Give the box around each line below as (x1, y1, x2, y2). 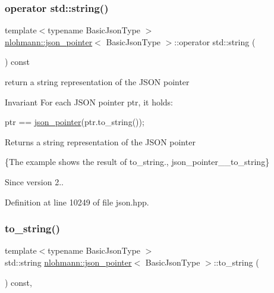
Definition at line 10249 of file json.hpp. (5, 195, 149, 208)
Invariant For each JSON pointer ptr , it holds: (5, 95, 174, 108)
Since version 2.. (5, 175, 64, 188)
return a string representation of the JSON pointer (5, 76, 190, 88)
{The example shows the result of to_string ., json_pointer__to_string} (5, 155, 270, 168)
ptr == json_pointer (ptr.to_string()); (5, 116, 144, 128)
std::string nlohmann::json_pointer (5, 255, 132, 268)
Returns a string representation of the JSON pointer (5, 135, 196, 148)
